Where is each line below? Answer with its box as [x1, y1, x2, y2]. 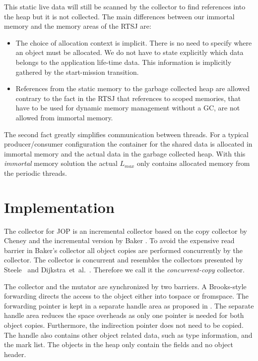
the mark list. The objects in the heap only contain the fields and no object [4, 339, 233, 350]
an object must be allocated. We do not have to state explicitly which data [15, 47, 244, 57]
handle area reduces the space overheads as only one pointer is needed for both [4, 310, 244, 320]
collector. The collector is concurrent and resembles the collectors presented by [4, 255, 243, 265]
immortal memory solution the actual [4, 158, 118, 168]
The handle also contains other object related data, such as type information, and [4, 329, 253, 340]
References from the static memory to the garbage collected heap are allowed [15, 83, 250, 94]
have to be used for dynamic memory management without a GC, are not [15, 103, 240, 113]
